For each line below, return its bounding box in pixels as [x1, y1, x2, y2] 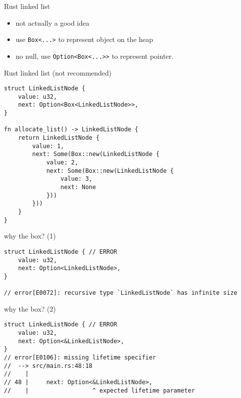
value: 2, [46, 159, 79, 166]
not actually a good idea [15, 17, 89, 28]
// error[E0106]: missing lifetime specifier [4, 354, 156, 361]
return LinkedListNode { [18, 134, 100, 142]
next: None [60, 183, 96, 191]
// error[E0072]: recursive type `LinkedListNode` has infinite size [4, 289, 238, 297]
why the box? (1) [4, 231, 56, 241]
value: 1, [32, 142, 64, 150]
